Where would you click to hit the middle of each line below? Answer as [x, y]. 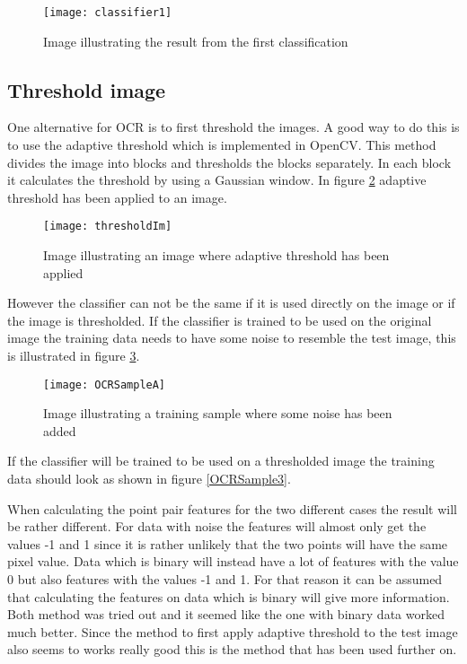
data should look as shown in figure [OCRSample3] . [149, 479]
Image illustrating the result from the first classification [196, 41]
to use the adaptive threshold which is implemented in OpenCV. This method [222, 145]
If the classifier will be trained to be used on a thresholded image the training [221, 461]
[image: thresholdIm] [108, 227]
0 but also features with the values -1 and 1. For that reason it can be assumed [225, 579]
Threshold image [87, 89]
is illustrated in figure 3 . [74, 356]
